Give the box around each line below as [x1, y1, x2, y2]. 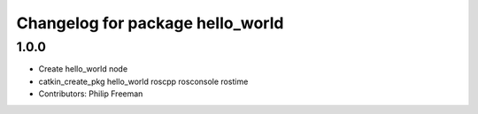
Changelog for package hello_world [16, 13, 284, 33]
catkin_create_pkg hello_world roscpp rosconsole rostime [38, 76, 249, 87]
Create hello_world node [38, 64, 128, 74]
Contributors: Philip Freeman [38, 88, 143, 99]
